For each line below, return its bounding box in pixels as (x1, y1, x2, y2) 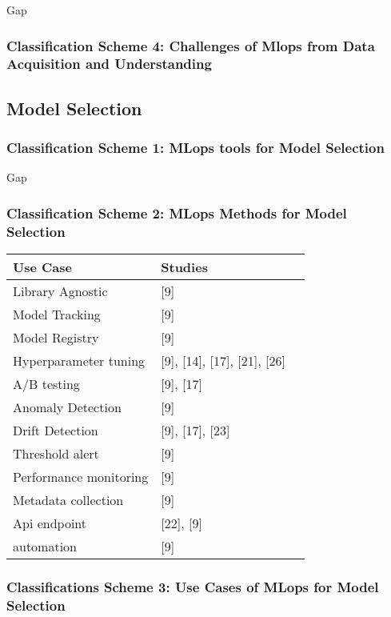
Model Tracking (13, 305, 101, 324)
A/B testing (13, 375, 80, 394)
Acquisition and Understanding (6, 54, 212, 74)
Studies (161, 258, 208, 277)
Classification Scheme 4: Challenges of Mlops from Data (6, 35, 375, 55)
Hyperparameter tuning (13, 351, 146, 371)
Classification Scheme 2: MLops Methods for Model (6, 202, 347, 222)
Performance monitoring (13, 467, 149, 487)
